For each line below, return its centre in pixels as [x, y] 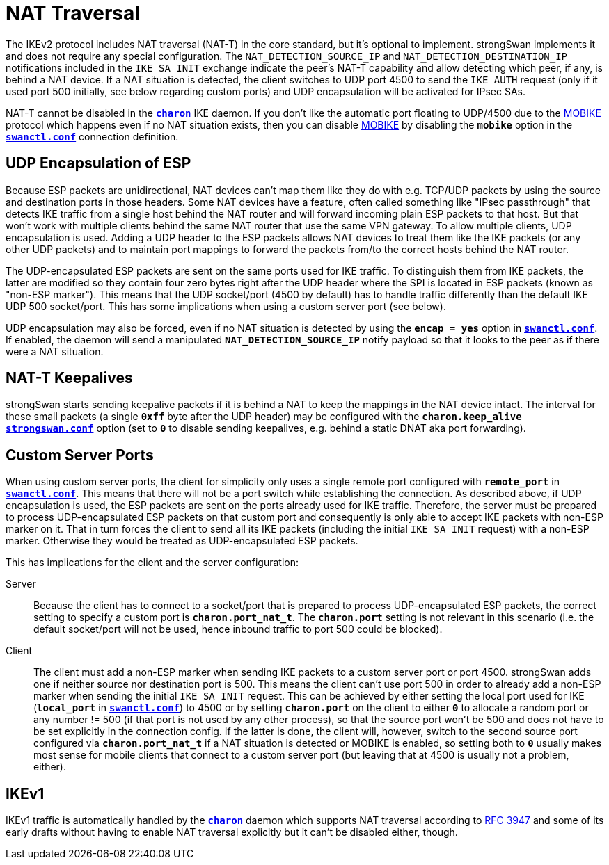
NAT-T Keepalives [69, 378]
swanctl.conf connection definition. [92, 136]
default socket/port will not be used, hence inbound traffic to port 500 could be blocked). [238, 629]
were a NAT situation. [55, 351]
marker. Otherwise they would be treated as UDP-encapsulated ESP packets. [182, 541]
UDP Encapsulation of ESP [98, 163]
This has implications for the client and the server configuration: [152, 563]
